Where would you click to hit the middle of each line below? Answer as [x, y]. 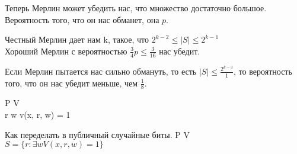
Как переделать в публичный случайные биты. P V [97, 134]
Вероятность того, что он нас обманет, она [82, 19]
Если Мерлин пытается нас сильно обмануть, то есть [101, 71]
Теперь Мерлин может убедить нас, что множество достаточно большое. [136, 8]
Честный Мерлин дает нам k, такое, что [77, 39]
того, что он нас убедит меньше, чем [71, 83]
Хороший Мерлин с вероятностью [66, 51]
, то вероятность [263, 71]
